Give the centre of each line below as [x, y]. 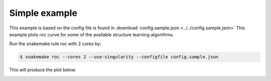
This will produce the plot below [42, 70]
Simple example [43, 13]
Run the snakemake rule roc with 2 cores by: [55, 44]
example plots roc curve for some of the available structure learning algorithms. [92, 34]
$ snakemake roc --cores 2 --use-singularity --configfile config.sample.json [119, 57]
